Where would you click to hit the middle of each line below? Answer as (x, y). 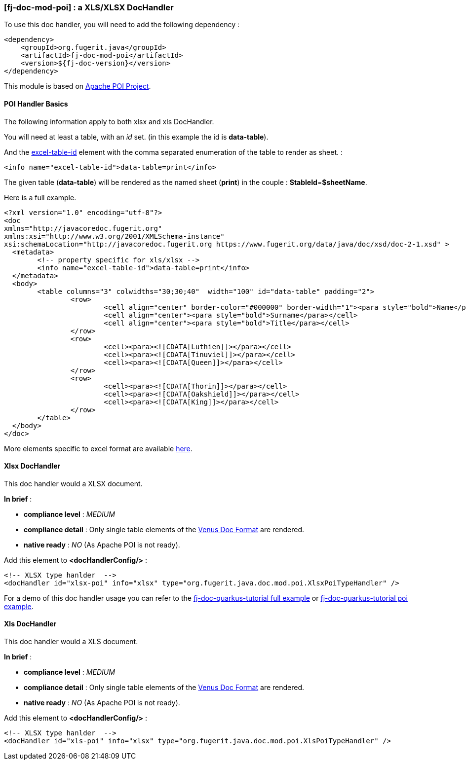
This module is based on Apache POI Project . (78, 86)
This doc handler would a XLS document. (71, 642)
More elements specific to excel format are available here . (98, 448)
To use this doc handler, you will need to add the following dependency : (122, 25)
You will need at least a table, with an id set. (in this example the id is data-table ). (136, 137)
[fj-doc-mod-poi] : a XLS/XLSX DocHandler (89, 7)
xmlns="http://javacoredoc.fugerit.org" (83, 228)
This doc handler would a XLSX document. (73, 483)
